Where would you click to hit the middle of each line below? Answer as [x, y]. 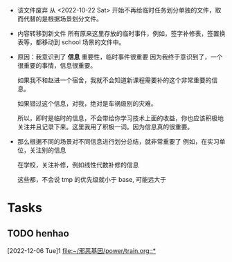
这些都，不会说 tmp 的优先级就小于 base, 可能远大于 [92, 179]
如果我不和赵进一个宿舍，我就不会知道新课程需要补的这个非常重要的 [114, 80]
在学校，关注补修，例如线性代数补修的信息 [78, 165]
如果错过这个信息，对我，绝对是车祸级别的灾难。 [87, 103]
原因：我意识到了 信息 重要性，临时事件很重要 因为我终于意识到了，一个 [120, 57]
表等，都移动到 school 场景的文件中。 [71, 42]
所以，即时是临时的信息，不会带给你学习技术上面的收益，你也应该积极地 [120, 118]
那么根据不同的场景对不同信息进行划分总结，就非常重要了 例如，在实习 [118, 141]
